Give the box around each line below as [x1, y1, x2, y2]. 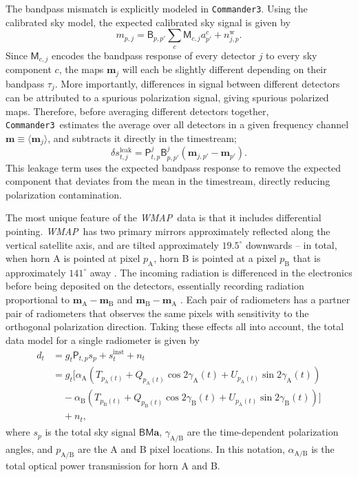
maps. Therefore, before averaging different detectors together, [6, 103, 269, 118]
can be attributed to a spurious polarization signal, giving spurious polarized [6, 90, 329, 104]
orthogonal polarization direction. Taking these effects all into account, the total [6, 319, 344, 334]
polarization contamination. [6, 187, 122, 201]
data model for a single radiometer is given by [6, 332, 200, 347]
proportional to [6, 292, 70, 307]
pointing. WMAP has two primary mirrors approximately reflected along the [6, 223, 330, 238]
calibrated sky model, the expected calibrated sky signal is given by [6, 14, 291, 29]
